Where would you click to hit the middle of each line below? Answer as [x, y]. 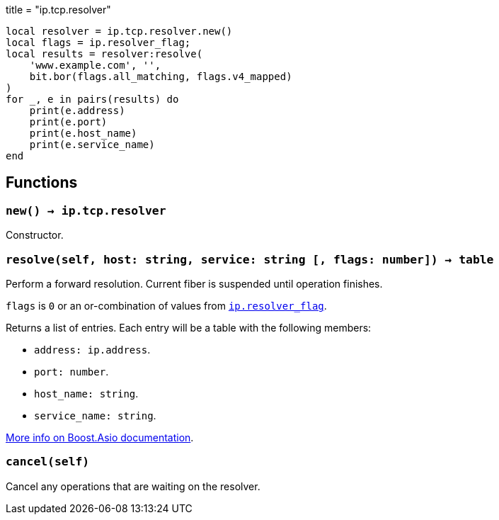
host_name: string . [86, 393]
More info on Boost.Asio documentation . [100, 437]
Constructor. [35, 235]
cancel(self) [48, 462]
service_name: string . [95, 415]
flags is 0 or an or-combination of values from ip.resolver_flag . [166, 305]
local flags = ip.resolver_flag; [98, 43]
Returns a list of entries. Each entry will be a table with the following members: [189, 327]
